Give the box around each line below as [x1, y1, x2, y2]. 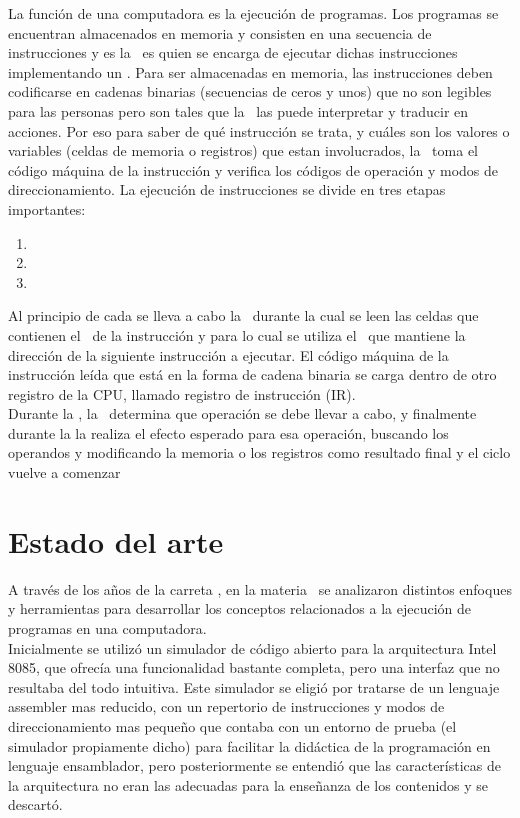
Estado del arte [8, 520, 224, 561]
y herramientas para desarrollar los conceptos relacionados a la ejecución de [8, 598, 472, 619]
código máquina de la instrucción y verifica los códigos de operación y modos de [8, 159, 499, 180]
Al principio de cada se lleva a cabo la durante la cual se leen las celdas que [8, 305, 479, 326]
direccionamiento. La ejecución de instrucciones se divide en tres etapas [8, 179, 446, 200]
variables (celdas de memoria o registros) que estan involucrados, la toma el [8, 140, 478, 161]
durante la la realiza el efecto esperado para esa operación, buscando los [8, 422, 449, 443]
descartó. [8, 794, 63, 815]
